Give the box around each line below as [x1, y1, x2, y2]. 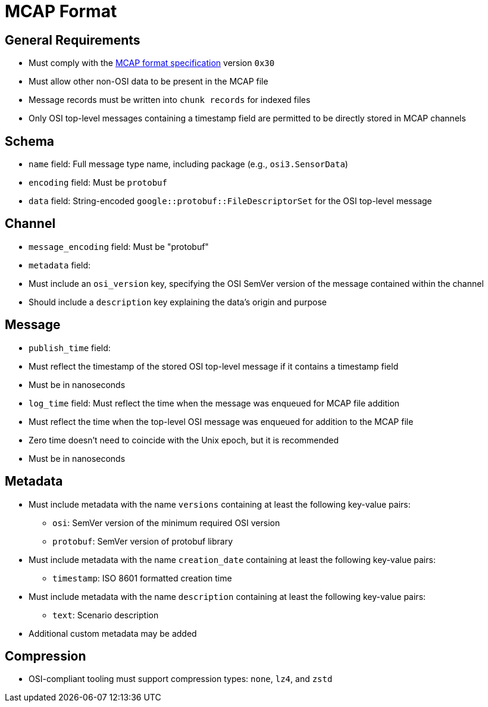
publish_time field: [29, 342, 111, 353]
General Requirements [5, 32, 140, 48]
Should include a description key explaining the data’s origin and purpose [29, 296, 327, 307]
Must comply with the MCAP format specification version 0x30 [29, 58, 275, 68]
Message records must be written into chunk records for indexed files [29, 95, 311, 105]
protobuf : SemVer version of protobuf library [52, 536, 233, 546]
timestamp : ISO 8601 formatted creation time [52, 573, 232, 583]
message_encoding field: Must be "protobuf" [29, 241, 209, 252]
